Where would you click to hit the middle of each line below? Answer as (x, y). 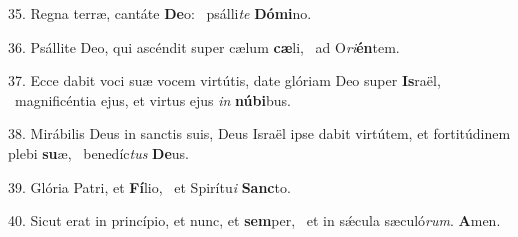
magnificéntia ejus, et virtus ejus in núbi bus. (152, 99)
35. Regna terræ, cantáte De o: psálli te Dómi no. (160, 13)
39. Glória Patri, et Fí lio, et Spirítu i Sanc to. (149, 186)
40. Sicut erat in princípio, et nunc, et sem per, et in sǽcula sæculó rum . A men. (254, 220)
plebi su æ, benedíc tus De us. (99, 152)
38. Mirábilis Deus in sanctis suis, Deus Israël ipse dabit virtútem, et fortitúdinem (259, 133)
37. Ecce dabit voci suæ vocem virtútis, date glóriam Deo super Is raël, (224, 80)
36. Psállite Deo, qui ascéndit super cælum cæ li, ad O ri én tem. (204, 46)
